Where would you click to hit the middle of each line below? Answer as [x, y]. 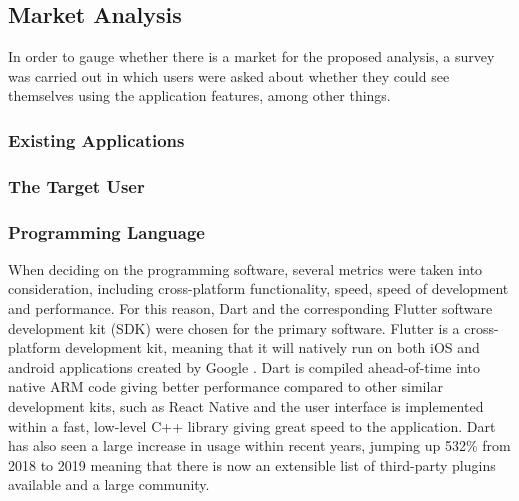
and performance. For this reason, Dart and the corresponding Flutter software [250, 308]
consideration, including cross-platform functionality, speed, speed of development [258, 288]
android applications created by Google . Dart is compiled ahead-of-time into [244, 366]
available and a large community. [109, 484]
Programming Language [106, 231]
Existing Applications [96, 139]
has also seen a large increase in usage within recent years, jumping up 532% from [259, 445]
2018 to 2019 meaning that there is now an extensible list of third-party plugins [252, 464]
